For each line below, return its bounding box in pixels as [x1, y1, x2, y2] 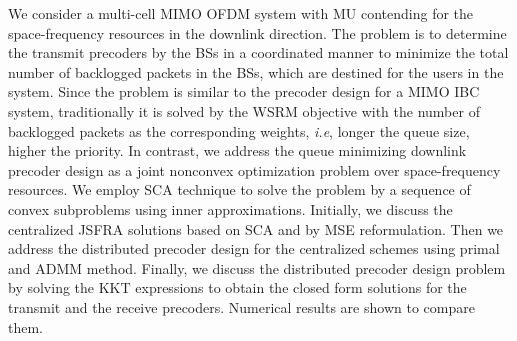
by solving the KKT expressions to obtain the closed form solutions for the [8, 277, 467, 298]
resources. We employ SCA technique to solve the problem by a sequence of [8, 179, 471, 200]
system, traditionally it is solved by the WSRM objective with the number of [8, 100, 480, 121]
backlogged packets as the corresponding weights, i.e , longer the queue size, [8, 120, 470, 141]
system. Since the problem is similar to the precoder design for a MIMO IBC [8, 81, 480, 102]
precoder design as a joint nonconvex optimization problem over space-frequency [8, 159, 501, 180]
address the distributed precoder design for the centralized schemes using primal [8, 238, 500, 259]
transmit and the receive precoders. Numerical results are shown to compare [8, 296, 475, 317]
